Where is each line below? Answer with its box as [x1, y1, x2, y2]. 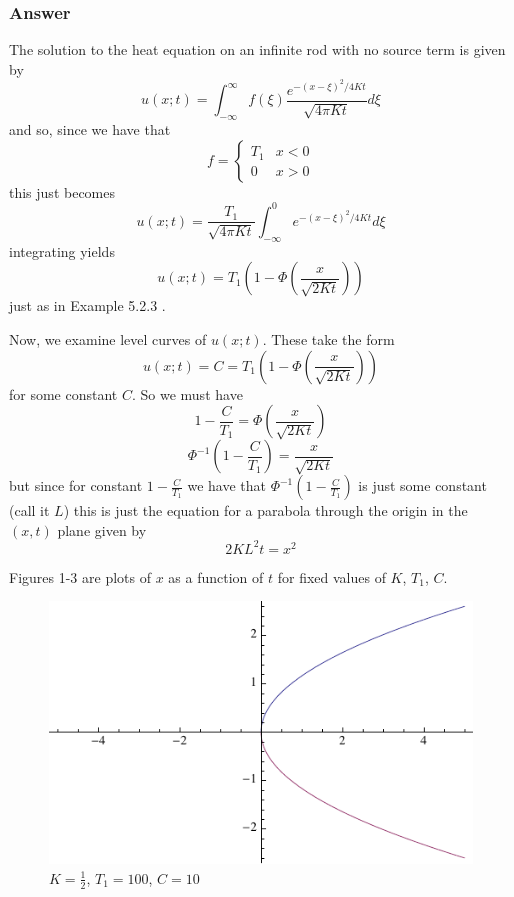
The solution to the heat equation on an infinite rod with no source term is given [9, 39, 506, 60]
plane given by [57, 519, 147, 540]
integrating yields [9, 240, 115, 261]
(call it [9, 500, 50, 521]
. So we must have [131, 383, 243, 404]
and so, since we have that [9, 119, 171, 140]
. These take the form [262, 328, 395, 349]
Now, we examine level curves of [9, 328, 207, 349]
